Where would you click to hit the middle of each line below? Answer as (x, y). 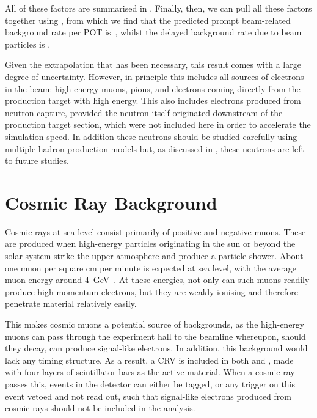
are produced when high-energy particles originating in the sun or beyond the (150, 244)
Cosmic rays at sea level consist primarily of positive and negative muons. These (155, 231)
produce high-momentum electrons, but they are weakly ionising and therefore (151, 291)
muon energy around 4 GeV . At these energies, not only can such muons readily (157, 280)
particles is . (28, 44)
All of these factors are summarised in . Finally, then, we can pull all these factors (158, 8)
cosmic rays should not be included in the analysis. (100, 408)
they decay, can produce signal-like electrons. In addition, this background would (156, 348)
